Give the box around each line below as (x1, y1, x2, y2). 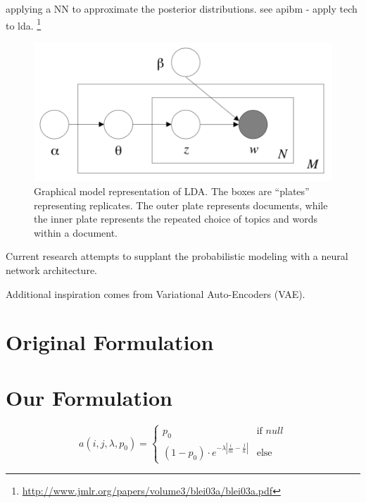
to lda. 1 (6, 15, 42, 32)
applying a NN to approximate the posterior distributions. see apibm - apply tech (6, 1, 358, 15)
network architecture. (6, 262, 98, 277)
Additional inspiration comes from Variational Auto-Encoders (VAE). (6, 286, 305, 301)
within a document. (34, 225, 118, 240)
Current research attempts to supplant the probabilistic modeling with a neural (6, 249, 348, 263)
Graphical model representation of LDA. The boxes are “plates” (34, 184, 310, 198)
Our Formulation (6, 383, 172, 411)
